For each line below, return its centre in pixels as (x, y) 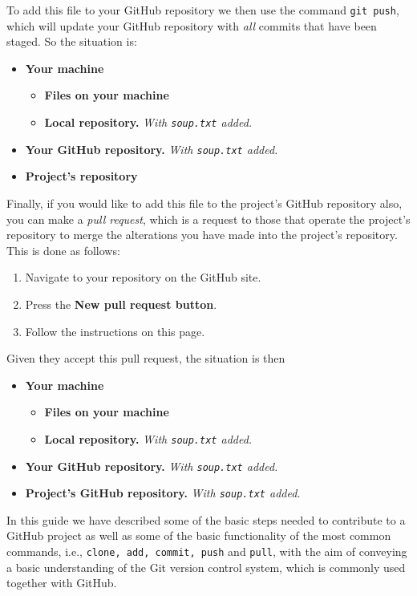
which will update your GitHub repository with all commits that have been (192, 25)
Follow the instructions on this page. (115, 331)
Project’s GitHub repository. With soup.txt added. (163, 493)
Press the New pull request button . (121, 304)
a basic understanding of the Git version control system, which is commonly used (206, 567)
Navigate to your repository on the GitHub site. (143, 277)
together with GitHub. (62, 583)
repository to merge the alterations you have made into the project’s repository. (202, 235)
